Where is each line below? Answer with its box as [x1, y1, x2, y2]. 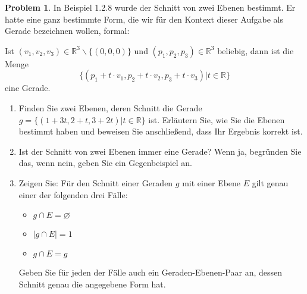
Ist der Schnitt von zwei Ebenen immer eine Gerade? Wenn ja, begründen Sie [18, 145, 302, 157]
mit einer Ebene [182, 176, 241, 189]
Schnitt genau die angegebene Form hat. [18, 277, 166, 290]
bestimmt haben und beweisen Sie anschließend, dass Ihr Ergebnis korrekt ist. [18, 125, 303, 137]
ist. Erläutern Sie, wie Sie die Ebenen [148, 113, 285, 126]
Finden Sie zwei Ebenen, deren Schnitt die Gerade [18, 101, 202, 114]
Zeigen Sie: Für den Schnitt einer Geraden [18, 176, 173, 189]
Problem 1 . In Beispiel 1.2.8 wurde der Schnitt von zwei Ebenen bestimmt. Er [5, 1, 296, 13]
